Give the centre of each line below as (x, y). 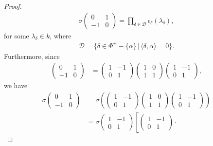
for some (17, 35)
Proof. (13, 6)
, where (61, 35)
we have (16, 85)
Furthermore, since (32, 56)
